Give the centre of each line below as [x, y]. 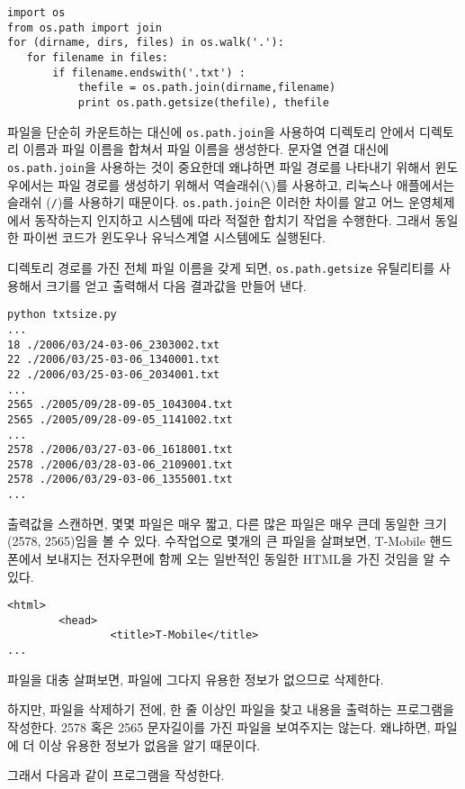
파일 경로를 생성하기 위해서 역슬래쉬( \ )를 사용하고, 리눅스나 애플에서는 [256, 184]
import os [36, 13]
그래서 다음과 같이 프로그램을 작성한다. [116, 775]
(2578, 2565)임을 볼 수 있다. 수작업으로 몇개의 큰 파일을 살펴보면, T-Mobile [216, 541]
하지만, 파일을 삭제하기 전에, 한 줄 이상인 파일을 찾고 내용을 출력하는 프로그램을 [231, 709]
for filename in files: [97, 57]
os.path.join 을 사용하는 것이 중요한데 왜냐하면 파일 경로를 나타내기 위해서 [219, 166]
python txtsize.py [62, 315]
